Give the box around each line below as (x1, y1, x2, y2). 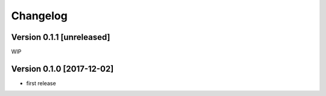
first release (26, 79, 57, 87)
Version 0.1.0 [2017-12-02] (11, 63, 114, 74)
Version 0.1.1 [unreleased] (11, 32, 110, 42)
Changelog (11, 9, 68, 22)
